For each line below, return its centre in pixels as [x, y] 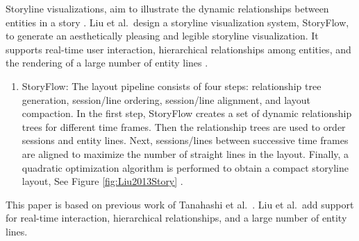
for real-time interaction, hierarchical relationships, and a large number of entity [176, 218]
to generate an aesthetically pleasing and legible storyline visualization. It [162, 36]
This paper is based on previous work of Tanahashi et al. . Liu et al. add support [180, 204]
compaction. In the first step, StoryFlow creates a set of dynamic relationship [187, 113]
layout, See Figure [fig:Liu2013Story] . [102, 181]
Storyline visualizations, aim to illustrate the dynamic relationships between [167, 8]
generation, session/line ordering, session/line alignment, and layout [166, 99]
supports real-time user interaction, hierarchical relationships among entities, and [178, 49]
